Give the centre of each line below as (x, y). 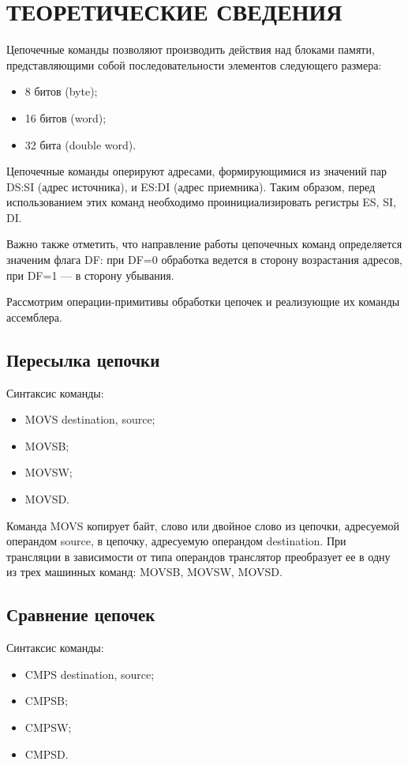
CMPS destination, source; (90, 674)
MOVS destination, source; (90, 419)
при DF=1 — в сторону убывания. (90, 275)
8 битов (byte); (61, 91)
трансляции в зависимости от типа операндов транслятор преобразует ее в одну (198, 556)
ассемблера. (34, 317)
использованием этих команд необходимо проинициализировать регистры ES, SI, (201, 202)
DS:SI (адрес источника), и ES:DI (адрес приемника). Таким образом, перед (191, 186)
